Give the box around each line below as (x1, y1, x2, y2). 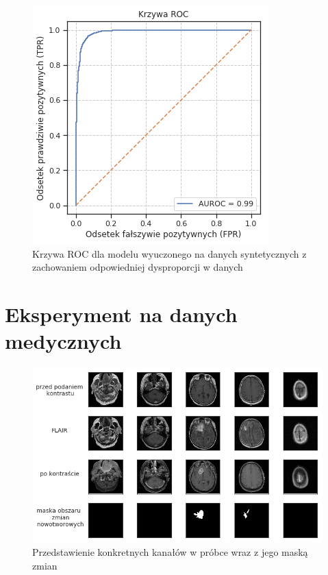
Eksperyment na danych (5, 299, 238, 328)
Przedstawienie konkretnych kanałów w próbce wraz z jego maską (32, 545, 308, 559)
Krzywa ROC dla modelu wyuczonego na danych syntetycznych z (32, 246, 307, 260)
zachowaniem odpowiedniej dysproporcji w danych (32, 260, 243, 274)
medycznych (5, 327, 122, 355)
